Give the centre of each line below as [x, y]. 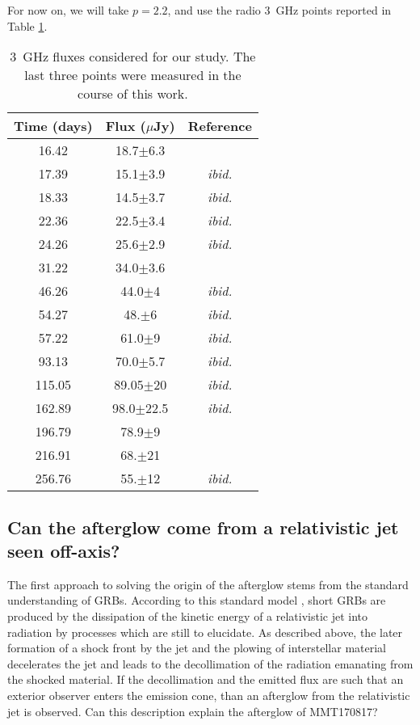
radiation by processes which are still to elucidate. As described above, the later [205, 632]
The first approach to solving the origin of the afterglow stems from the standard [208, 584]
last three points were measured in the [133, 75]
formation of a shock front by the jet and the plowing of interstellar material [197, 648]
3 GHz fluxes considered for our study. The [133, 57]
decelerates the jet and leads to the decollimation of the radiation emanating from [210, 663]
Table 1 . [27, 25]
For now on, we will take [68, 10]
